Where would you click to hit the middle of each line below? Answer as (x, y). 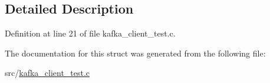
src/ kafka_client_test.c (47, 73)
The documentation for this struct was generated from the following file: (135, 53)
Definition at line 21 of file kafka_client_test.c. (90, 33)
